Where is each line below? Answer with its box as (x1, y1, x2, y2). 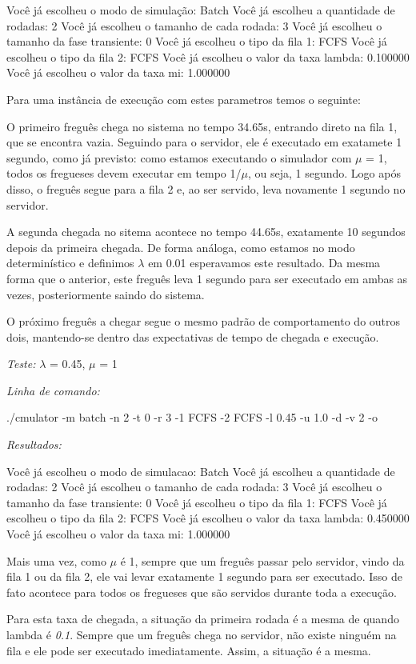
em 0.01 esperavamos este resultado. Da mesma (148, 254, 381, 271)
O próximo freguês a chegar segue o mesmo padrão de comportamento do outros (6, 313, 401, 330)
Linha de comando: (6, 382, 100, 398)
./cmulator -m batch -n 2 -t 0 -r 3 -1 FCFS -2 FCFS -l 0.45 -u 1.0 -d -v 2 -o (6, 409, 378, 426)
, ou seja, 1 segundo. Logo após (248, 165, 401, 182)
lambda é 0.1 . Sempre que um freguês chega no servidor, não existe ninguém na (6, 626, 397, 642)
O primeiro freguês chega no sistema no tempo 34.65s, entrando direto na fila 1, (6, 118, 398, 134)
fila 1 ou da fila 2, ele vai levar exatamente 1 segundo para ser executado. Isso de (6, 568, 403, 585)
